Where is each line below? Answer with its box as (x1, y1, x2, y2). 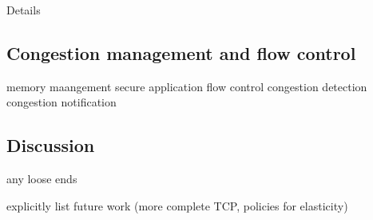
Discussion (6, 133, 95, 158)
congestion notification (6, 94, 117, 110)
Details (6, 2, 41, 18)
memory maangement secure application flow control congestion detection (6, 78, 367, 94)
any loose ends (6, 170, 77, 187)
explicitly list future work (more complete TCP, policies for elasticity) (6, 197, 348, 214)
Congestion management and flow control (6, 40, 356, 65)
